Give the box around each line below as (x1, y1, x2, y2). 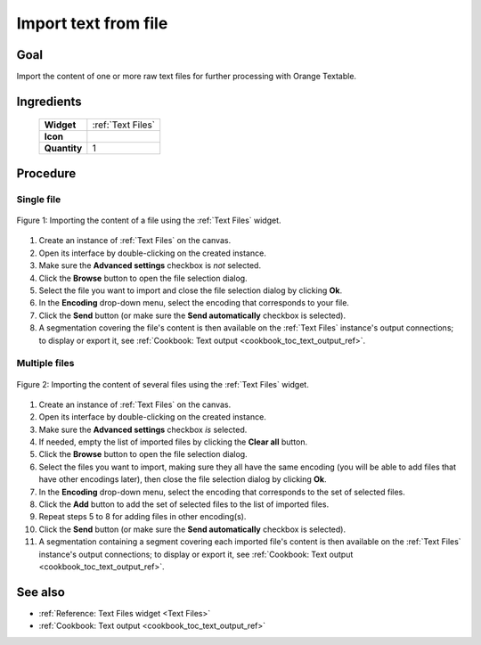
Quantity (44, 143, 83, 155)
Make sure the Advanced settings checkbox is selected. (38, 424, 248, 435)
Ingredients (16, 94, 82, 109)
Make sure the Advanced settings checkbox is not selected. (38, 260, 262, 271)
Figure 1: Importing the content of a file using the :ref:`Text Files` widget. (16, 215, 281, 226)
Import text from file (16, 13, 168, 33)
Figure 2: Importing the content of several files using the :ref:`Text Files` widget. (16, 379, 309, 389)
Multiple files (16, 357, 75, 370)
